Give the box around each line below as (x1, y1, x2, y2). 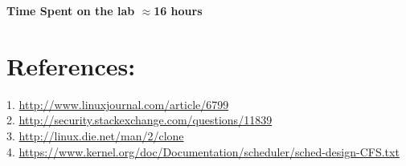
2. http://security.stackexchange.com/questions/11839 (6, 111, 273, 128)
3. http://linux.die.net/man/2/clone (6, 127, 184, 144)
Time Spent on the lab (6, 2, 135, 18)
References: (6, 49, 136, 82)
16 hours (154, 2, 203, 18)
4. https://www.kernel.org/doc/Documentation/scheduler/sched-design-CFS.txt (6, 143, 400, 160)
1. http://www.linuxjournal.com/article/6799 (6, 95, 229, 112)
